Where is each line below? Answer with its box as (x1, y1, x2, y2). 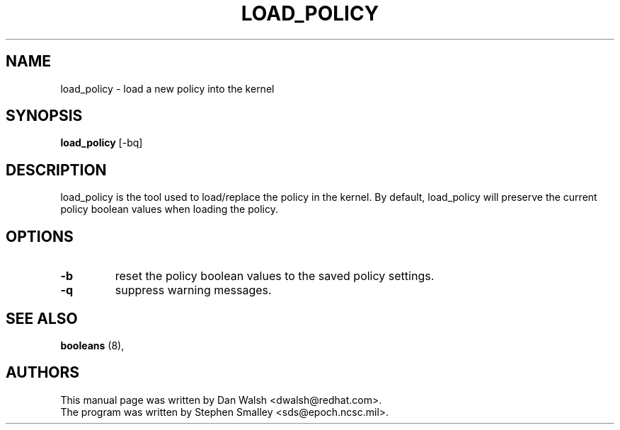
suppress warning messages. (115, 283, 272, 298)
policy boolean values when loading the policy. (60, 203, 278, 216)
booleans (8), (60, 339, 125, 351)
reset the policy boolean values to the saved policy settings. (115, 269, 435, 284)
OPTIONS (6, 227, 74, 245)
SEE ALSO (6, 309, 78, 327)
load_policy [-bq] (60, 136, 143, 149)
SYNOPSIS (6, 107, 83, 125)
